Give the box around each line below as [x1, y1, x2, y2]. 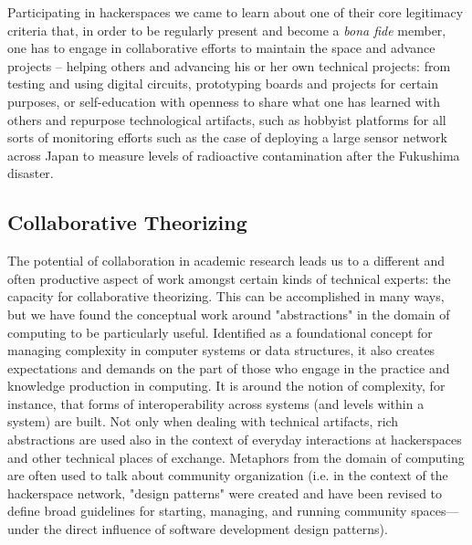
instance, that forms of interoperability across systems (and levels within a [7, 393, 425, 413]
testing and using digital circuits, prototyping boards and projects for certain [7, 74, 439, 93]
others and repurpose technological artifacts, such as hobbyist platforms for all [7, 110, 446, 129]
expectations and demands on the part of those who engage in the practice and [7, 358, 450, 377]
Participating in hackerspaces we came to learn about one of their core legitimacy [7, 3, 464, 21]
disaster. [7, 163, 54, 183]
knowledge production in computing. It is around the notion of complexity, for [7, 376, 446, 395]
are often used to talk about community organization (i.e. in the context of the [7, 466, 448, 485]
